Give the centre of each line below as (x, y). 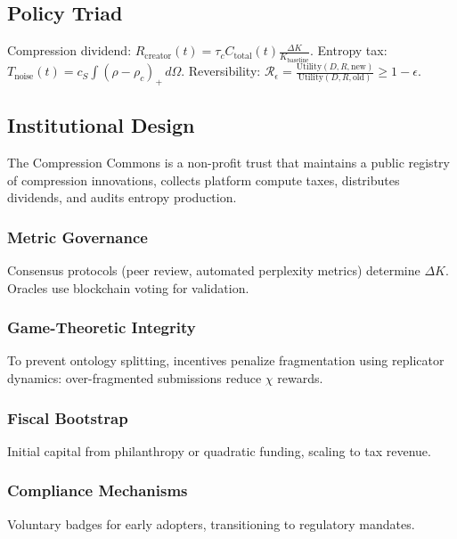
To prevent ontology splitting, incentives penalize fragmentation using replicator (226, 360)
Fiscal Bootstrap (68, 417)
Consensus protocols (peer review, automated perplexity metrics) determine (214, 270)
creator (158, 56)
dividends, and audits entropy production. (122, 197)
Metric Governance (78, 237)
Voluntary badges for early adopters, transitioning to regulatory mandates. (211, 523)
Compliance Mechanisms (98, 490)
